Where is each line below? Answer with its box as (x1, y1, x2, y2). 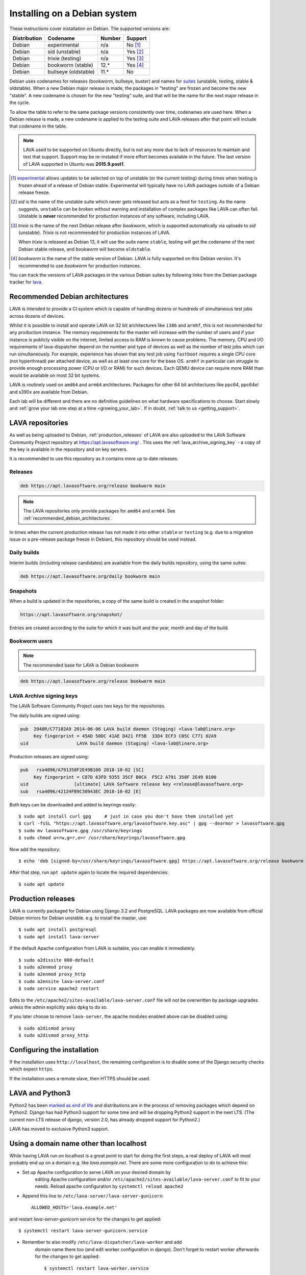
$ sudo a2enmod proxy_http (18, 972, 86, 977)
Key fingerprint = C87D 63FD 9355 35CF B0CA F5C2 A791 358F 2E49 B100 (33, 774, 217, 780)
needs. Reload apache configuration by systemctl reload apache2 (35, 1183, 184, 1189)
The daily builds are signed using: (9, 712, 81, 719)
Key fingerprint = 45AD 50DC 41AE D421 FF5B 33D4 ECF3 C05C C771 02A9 (33, 733, 217, 739)
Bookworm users (9, 637, 53, 645)
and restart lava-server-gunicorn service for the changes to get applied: (9, 1216, 162, 1222)
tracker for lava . (9, 279, 43, 285)
